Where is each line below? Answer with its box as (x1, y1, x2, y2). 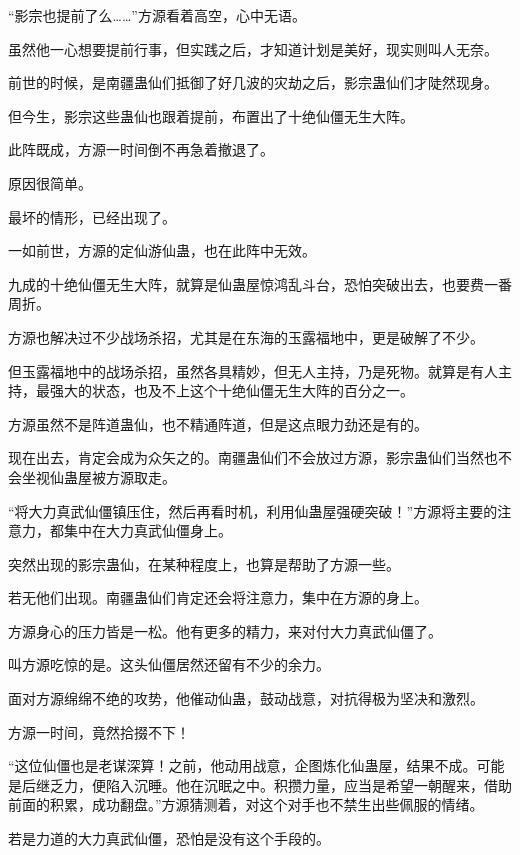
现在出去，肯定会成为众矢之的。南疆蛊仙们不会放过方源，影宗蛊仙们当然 (8, 447, 484, 468)
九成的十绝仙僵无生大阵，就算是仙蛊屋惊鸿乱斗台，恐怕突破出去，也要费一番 (8, 273, 512, 294)
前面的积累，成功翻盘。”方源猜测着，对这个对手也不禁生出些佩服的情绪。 (8, 794, 484, 815)
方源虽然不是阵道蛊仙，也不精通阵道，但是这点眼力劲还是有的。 (8, 413, 428, 434)
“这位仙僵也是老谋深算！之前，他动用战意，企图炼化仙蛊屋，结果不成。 (8, 755, 477, 776)
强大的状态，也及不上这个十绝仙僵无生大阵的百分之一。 (49, 380, 414, 401)
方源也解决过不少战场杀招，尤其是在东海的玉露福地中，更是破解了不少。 (8, 326, 484, 347)
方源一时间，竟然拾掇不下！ (8, 721, 190, 742)
